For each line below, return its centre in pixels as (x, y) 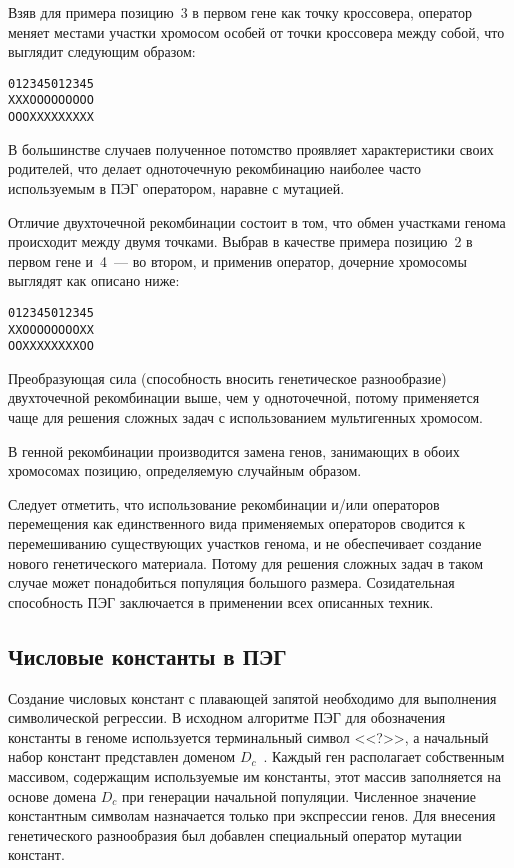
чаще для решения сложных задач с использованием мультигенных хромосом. (245, 417)
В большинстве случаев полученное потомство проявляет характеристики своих (251, 148)
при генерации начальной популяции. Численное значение (299, 795)
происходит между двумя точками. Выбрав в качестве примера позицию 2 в (240, 241)
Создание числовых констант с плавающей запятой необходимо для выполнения (252, 697)
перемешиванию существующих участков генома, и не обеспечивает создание (245, 543)
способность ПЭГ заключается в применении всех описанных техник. (221, 601)
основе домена (52, 795)
